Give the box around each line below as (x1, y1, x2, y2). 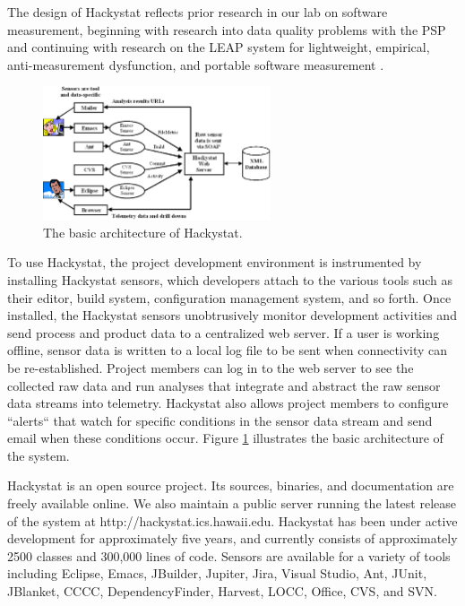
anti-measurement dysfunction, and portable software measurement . (7, 55, 384, 74)
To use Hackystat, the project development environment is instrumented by (7, 253, 422, 272)
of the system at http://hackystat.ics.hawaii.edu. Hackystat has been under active (7, 511, 458, 530)
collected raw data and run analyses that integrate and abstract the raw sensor (7, 376, 441, 394)
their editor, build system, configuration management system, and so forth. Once (7, 288, 452, 307)
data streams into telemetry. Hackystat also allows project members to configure (7, 394, 449, 412)
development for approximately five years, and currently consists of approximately (7, 529, 458, 548)
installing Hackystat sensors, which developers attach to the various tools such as (7, 270, 453, 289)
